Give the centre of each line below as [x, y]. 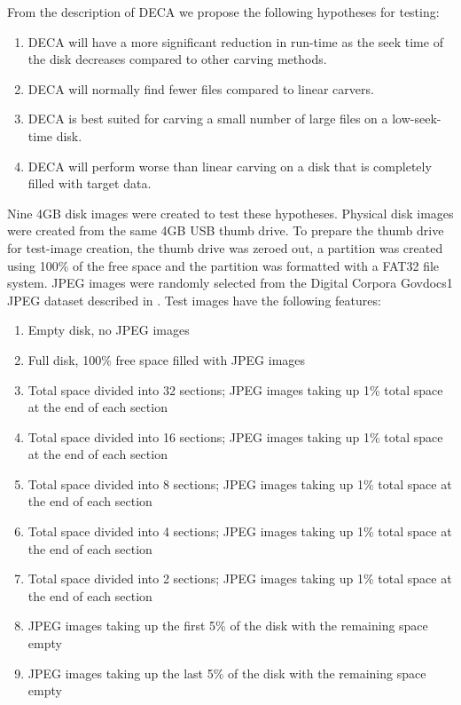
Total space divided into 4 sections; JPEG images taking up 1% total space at [240, 531]
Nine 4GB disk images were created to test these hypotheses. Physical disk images [230, 213]
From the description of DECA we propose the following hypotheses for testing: [223, 12]
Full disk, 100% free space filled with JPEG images [167, 359]
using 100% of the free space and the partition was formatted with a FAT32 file [223, 265]
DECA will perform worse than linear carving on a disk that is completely [230, 166]
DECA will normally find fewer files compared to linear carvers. [201, 88]
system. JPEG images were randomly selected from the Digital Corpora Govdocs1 [230, 283]
